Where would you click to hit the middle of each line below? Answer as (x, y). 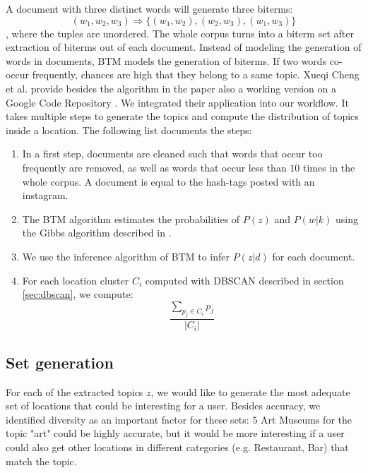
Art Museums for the (306, 419)
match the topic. (41, 461)
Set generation (60, 362)
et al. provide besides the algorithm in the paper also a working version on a (171, 88)
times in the (329, 167)
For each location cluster (76, 280)
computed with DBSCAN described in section (244, 280)
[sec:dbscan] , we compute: (78, 294)
